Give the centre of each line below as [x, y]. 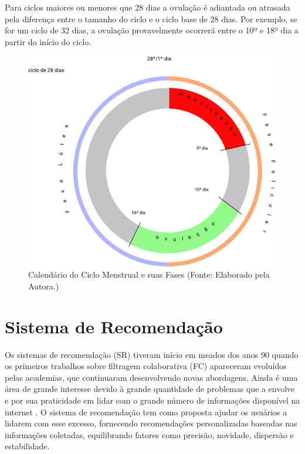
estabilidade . [27, 446]
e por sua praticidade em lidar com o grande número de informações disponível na [152, 400]
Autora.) [44, 286]
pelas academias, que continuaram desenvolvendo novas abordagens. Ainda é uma [151, 377]
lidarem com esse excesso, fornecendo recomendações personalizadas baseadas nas [151, 423]
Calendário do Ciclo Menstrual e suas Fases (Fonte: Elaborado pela [149, 274]
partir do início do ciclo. [48, 41]
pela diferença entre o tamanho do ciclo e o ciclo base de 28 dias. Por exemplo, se [151, 18]
